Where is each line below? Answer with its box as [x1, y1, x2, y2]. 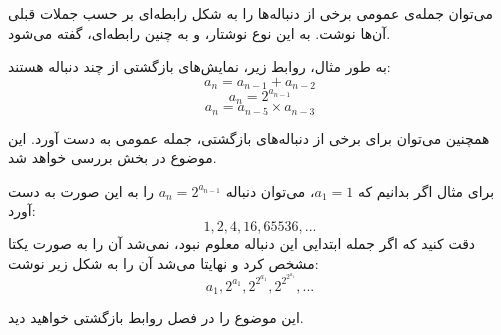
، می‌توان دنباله [225, 180, 315, 201]
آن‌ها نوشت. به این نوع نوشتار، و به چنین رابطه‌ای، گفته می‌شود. [8, 22, 391, 43]
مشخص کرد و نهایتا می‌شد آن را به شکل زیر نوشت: [8, 252, 319, 273]
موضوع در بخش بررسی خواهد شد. [8, 147, 217, 168]
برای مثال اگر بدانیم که [357, 180, 495, 201]
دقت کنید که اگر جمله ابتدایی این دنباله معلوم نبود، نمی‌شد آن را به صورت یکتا [8, 233, 476, 254]
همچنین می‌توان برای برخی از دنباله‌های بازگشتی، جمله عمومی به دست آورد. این [8, 127, 490, 148]
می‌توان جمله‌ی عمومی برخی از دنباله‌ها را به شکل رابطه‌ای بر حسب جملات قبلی [8, 3, 493, 23]
